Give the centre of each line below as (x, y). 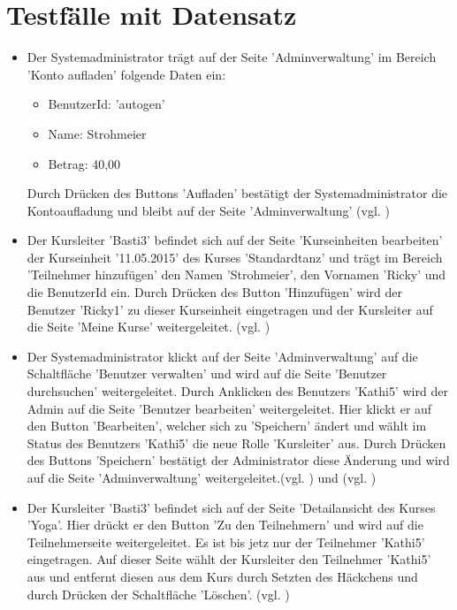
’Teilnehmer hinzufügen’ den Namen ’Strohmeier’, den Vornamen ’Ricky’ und (236, 274)
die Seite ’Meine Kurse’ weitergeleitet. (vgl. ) (149, 327)
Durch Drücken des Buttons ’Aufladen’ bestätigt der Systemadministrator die (237, 193)
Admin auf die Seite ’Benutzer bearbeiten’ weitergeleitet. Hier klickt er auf (229, 408)
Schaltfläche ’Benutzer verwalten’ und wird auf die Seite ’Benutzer (207, 374)
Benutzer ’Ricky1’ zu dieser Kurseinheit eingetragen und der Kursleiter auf (230, 309)
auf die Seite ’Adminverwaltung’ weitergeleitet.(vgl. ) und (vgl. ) (202, 477)
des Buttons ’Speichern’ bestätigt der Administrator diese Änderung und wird (238, 460)
